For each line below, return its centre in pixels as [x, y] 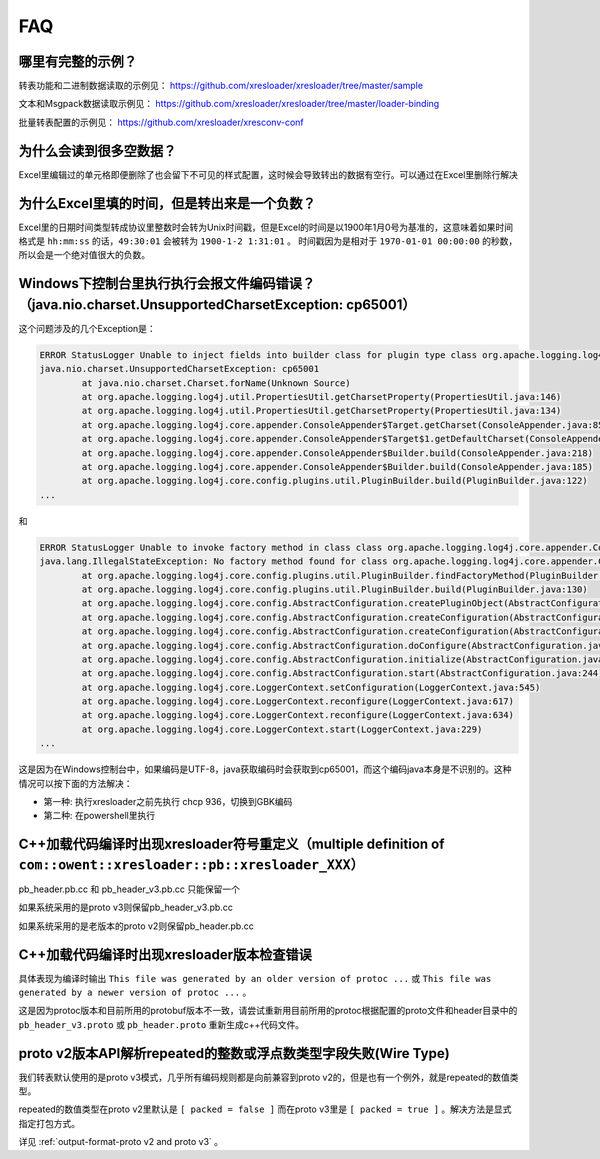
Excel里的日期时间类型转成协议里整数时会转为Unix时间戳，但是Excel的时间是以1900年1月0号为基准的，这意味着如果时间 [266, 227]
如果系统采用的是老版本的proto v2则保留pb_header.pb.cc [136, 926]
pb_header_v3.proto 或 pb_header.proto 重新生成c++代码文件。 [161, 1024]
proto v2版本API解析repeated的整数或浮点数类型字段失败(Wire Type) [234, 1053]
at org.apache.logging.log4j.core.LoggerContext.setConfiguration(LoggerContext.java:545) [311, 687]
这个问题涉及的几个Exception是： [87, 328]
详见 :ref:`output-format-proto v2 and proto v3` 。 [121, 1142]
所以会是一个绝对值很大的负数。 [84, 255]
